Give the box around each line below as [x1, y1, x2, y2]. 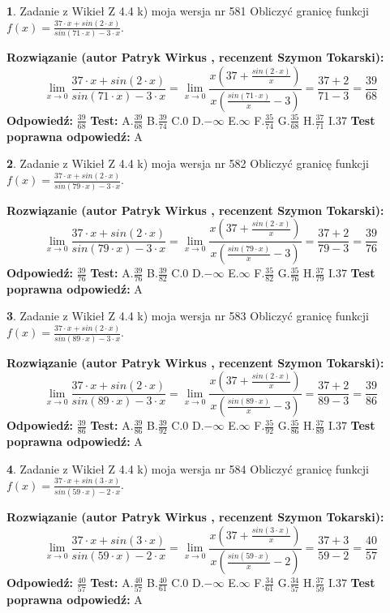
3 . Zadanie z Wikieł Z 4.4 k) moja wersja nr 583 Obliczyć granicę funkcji [6, 307, 369, 324]
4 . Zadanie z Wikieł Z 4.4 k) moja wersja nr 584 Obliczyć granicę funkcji [6, 460, 369, 477]
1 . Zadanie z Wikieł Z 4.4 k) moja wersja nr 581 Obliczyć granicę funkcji [6, 2, 369, 19]
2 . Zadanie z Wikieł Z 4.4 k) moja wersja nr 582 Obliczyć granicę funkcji [6, 155, 369, 172]
